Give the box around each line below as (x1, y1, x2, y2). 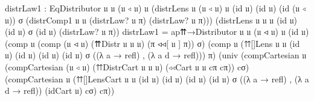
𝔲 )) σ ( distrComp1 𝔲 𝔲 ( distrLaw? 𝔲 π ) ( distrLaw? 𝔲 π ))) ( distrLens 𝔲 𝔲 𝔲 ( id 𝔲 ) (5, 13, 298, 26)
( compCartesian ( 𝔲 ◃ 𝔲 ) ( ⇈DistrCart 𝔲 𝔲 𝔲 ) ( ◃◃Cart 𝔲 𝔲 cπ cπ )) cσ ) (5, 60, 249, 73)
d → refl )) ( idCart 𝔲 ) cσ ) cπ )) (5, 84, 115, 97)
